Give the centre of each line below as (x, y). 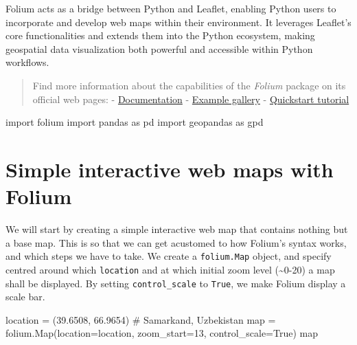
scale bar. (25, 297)
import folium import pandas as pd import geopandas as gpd (135, 122)
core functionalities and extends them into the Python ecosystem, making (160, 35)
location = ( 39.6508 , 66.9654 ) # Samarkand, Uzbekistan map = (141, 319)
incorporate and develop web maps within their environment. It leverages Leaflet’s (178, 22)
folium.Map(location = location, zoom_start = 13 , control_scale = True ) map (162, 333)
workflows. (27, 62)
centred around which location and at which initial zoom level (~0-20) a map (170, 269)
